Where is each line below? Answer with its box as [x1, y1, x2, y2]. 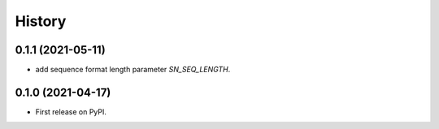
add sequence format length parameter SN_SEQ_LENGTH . [35, 65, 231, 75]
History [15, 12, 67, 30]
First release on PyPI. [35, 106, 107, 117]
